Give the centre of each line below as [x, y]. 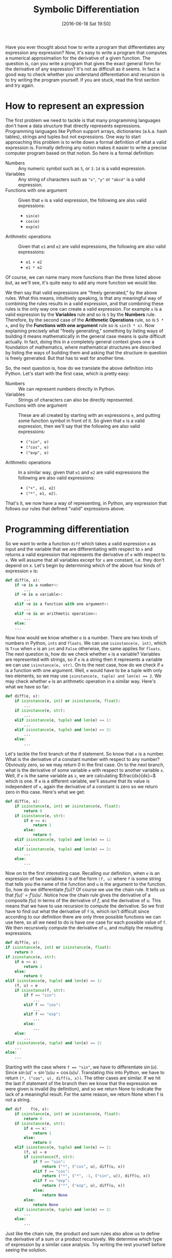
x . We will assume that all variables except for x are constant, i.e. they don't [85, 560]
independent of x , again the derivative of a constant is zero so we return [82, 787]
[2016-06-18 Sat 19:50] [86, 24]
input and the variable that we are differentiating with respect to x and [79, 549]
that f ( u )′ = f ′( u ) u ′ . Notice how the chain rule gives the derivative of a [78, 895]
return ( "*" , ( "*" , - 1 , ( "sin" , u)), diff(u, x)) [96, 1176]
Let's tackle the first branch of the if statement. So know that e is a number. [85, 754]
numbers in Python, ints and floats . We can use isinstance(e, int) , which [86, 643]
